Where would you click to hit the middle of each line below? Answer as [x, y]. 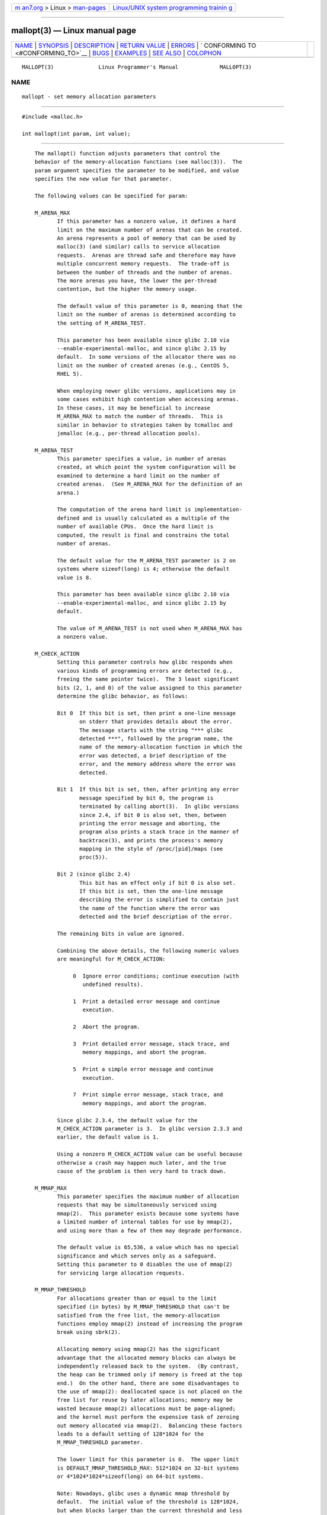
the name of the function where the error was [150, 908]
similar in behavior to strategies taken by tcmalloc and [145, 425]
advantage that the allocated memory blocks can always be [146, 1358]
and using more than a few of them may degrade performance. [149, 1230]
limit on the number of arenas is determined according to [146, 315]
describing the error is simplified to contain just [159, 900]
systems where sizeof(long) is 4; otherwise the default [143, 569]
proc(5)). [94, 857]
